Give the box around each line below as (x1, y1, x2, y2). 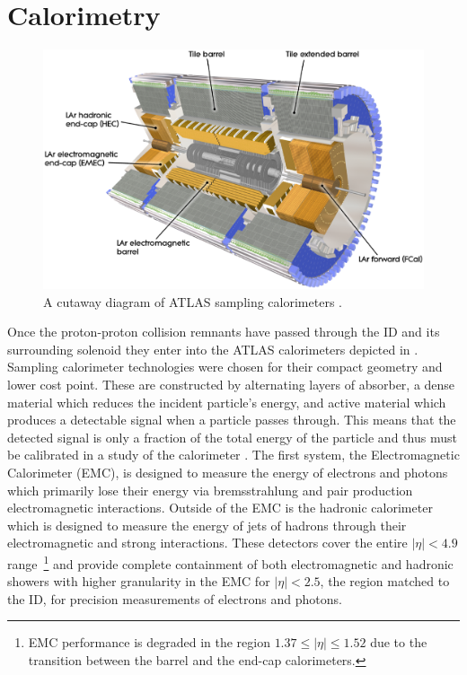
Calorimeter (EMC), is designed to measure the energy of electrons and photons (7, 462, 448, 481)
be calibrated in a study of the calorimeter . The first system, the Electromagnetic (7, 445, 460, 464)
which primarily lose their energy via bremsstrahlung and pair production (7, 480, 413, 499)
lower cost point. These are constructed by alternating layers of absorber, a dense (7, 375, 455, 393)
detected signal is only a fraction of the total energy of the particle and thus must (7, 427, 457, 446)
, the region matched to (320, 572, 450, 591)
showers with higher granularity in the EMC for (7, 572, 270, 591)
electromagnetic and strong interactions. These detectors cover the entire (7, 533, 408, 552)
